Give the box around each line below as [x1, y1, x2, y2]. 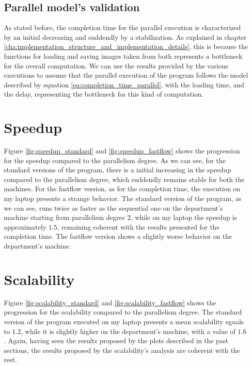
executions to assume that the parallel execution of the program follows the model [4, 70, 248, 80]
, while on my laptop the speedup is [130, 212, 237, 222]
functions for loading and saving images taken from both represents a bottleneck [4, 50, 243, 61]
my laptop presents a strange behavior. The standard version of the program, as [4, 193, 242, 203]
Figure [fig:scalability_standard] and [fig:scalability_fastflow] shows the [4, 297, 216, 307]
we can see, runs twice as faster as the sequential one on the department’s [4, 202, 223, 213]
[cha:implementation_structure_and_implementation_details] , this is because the [4, 41, 248, 51]
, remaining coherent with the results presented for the [57, 221, 220, 232]
